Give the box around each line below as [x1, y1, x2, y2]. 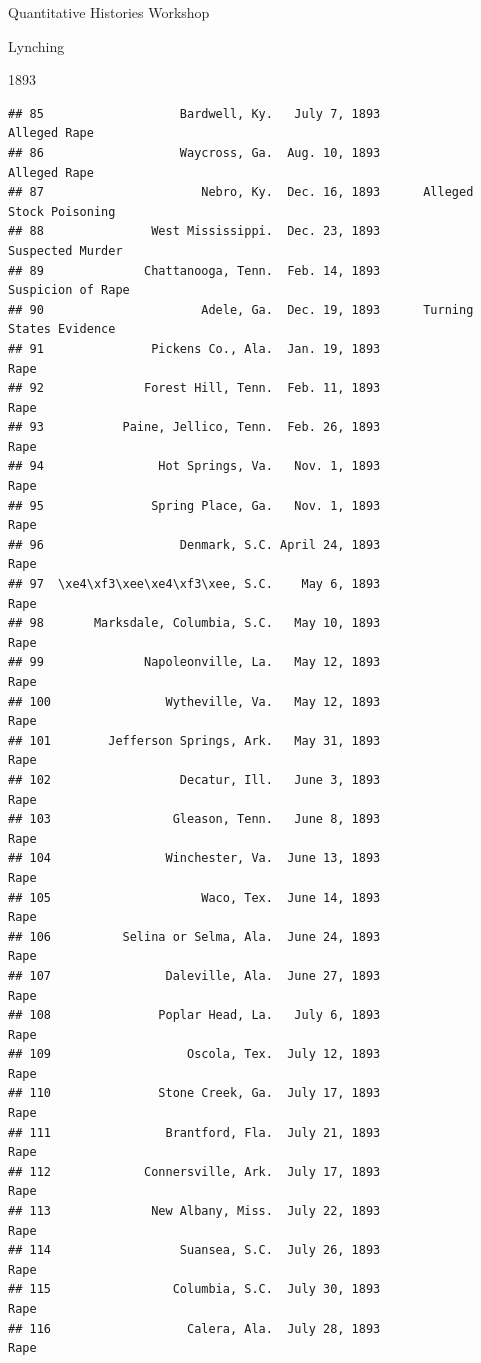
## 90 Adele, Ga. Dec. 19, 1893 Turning [8, 302, 474, 317]
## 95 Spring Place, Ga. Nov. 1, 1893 [8, 498, 381, 513]
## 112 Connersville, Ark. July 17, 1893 [8, 1164, 381, 1179]
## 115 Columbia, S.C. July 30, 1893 [8, 1282, 381, 1297]
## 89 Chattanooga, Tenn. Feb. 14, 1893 [8, 263, 381, 278]
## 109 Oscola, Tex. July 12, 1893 [8, 1047, 381, 1062]
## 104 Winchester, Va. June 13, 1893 [8, 851, 381, 866]
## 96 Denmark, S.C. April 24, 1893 [8, 537, 381, 552]
